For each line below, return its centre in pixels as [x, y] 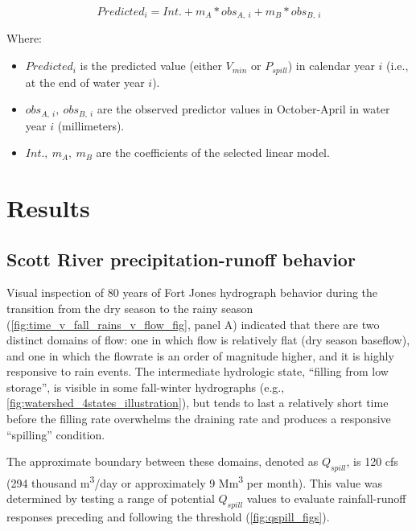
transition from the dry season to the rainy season [130, 308]
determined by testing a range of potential [111, 498]
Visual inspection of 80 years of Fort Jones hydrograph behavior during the [192, 292]
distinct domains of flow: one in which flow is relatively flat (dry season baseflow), [208, 340]
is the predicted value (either [151, 66]
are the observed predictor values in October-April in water [243, 109]
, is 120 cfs [372, 461]
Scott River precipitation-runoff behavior [181, 259]
